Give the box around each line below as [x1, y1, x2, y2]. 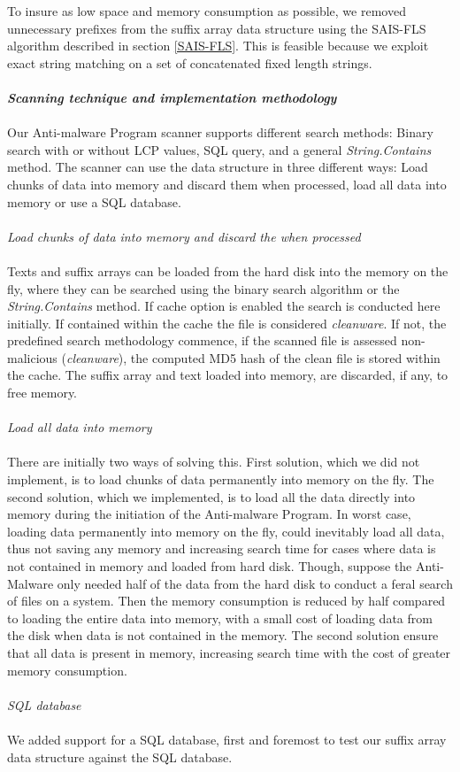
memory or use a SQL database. [7, 192, 181, 211]
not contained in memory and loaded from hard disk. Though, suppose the [7, 557, 412, 575]
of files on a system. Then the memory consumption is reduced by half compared [7, 591, 446, 610]
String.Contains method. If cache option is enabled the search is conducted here [7, 297, 441, 315]
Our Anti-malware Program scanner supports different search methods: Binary [7, 123, 433, 142]
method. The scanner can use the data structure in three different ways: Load [7, 158, 428, 176]
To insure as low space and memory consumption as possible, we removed [7, 2, 406, 19]
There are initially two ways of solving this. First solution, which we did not [7, 452, 420, 471]
